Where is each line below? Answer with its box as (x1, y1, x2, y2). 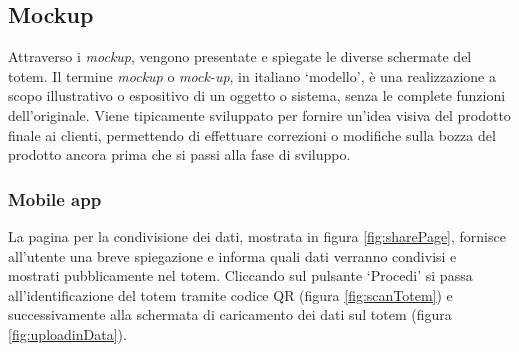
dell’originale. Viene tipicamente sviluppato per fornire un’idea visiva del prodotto (8, 104, 511, 125)
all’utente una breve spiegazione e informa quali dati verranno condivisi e (8, 245, 457, 266)
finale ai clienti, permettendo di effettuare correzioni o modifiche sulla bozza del (8, 124, 496, 145)
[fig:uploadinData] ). (8, 323, 127, 344)
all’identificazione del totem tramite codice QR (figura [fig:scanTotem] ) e (8, 284, 453, 305)
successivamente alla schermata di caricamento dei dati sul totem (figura (8, 304, 452, 325)
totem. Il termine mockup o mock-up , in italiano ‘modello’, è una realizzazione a (8, 65, 496, 86)
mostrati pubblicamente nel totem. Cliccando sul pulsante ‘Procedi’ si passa (8, 265, 473, 286)
